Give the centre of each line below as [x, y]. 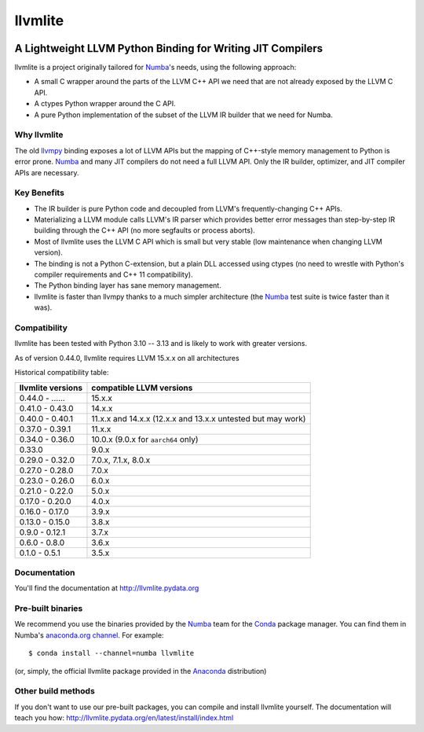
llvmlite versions [51, 388]
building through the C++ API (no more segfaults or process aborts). [144, 230]
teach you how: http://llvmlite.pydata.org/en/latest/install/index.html [124, 718]
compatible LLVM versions [142, 388]
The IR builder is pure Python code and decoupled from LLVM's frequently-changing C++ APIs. [188, 208]
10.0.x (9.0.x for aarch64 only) [145, 439]
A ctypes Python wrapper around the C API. [105, 104]
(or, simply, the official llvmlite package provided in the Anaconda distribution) [141, 671]
